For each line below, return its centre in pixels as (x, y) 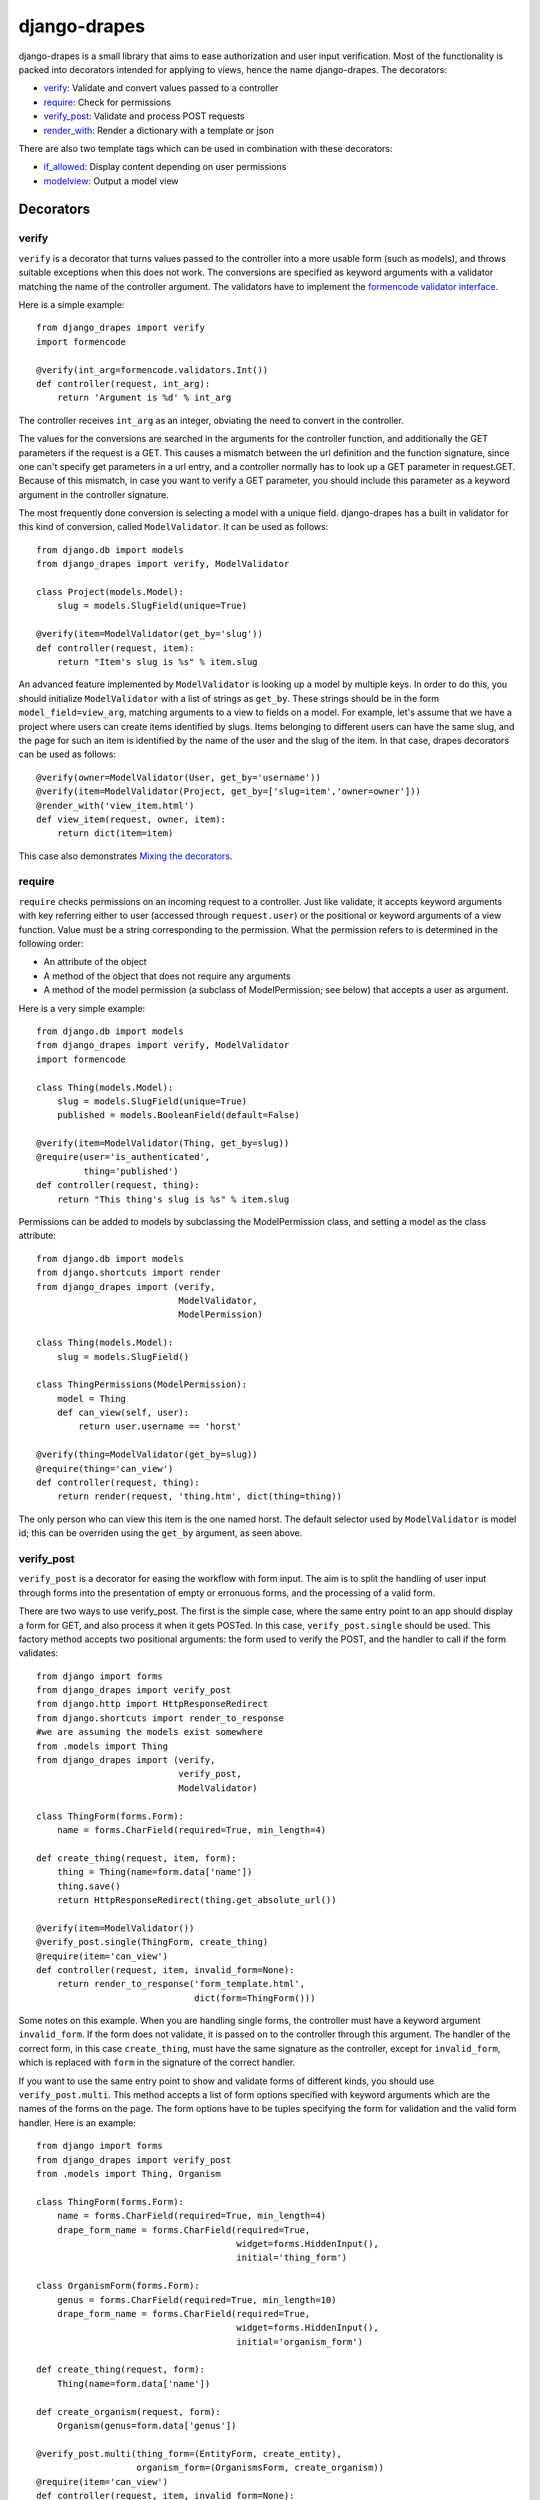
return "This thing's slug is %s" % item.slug (173, 1199)
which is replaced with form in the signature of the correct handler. (157, 2062)
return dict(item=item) (115, 833)
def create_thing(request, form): (120, 2369)
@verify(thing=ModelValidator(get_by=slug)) (147, 1454)
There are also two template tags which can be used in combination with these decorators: (205, 148)
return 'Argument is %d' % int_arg (144, 398)
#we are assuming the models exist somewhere (150, 1732)
